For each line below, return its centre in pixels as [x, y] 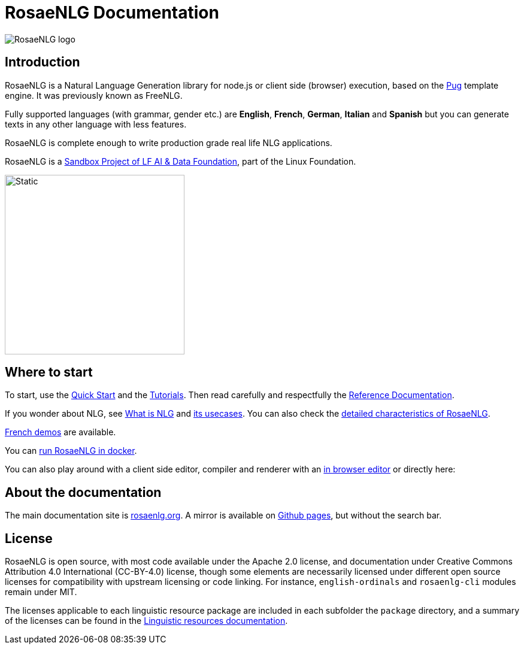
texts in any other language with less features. [96, 124]
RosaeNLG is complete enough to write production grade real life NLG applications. [169, 142]
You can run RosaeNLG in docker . [71, 451]
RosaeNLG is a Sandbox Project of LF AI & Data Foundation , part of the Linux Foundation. [181, 161]
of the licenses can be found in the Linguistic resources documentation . [146, 621]
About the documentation [83, 492]
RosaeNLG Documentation [112, 13]
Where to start [49, 372]
